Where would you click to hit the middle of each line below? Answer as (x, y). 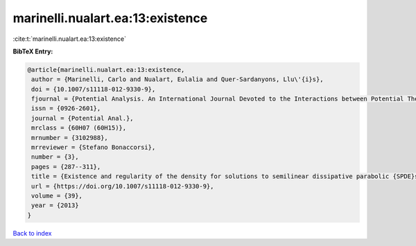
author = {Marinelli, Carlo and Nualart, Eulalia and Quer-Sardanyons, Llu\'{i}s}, (177, 79)
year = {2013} (55, 205)
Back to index (32, 233)
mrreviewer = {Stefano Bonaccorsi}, (94, 148)
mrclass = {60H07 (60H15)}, (79, 128)
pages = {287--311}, (66, 167)
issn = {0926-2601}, (66, 108)
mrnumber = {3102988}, (70, 138)
